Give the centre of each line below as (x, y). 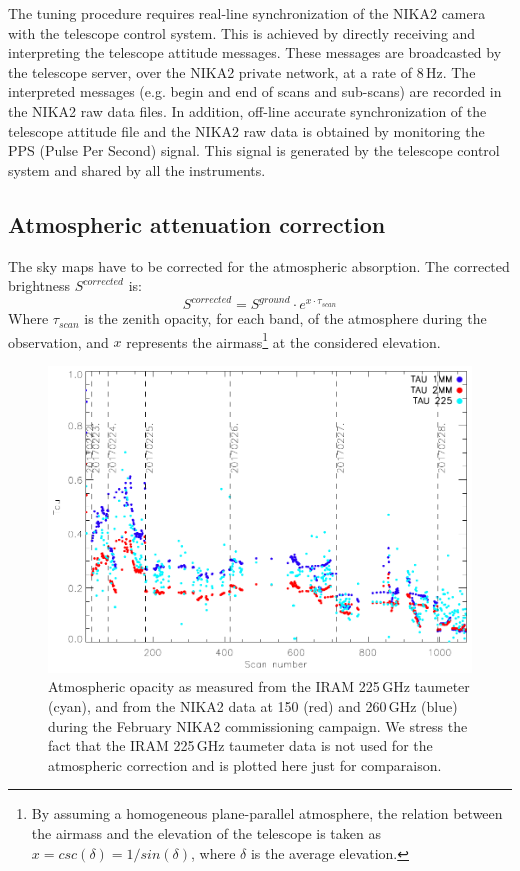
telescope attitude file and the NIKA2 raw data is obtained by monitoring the (246, 130)
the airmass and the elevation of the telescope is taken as (206, 832)
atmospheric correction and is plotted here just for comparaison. (245, 764)
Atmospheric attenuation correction (197, 223)
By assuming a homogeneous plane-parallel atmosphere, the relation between (267, 813)
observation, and (58, 341)
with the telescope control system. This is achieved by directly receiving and (242, 32)
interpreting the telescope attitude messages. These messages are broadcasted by (255, 52)
